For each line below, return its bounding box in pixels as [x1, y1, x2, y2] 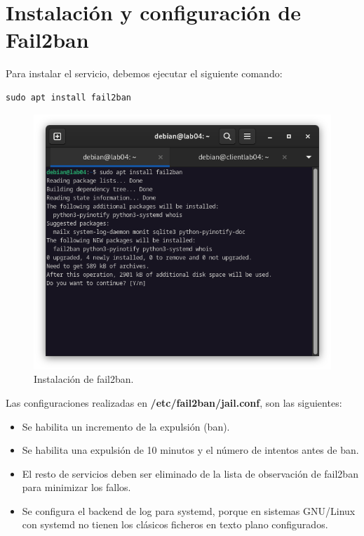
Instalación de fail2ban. [34, 372, 134, 386]
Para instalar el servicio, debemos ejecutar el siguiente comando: [6, 66, 283, 81]
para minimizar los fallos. [22, 480, 131, 495]
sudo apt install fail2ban [6, 92, 131, 103]
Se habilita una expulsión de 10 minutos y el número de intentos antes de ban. [22, 443, 359, 457]
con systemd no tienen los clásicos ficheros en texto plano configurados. [22, 517, 328, 532]
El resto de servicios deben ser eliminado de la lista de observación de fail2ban [22, 466, 358, 481]
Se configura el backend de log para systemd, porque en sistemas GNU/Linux [22, 503, 356, 518]
